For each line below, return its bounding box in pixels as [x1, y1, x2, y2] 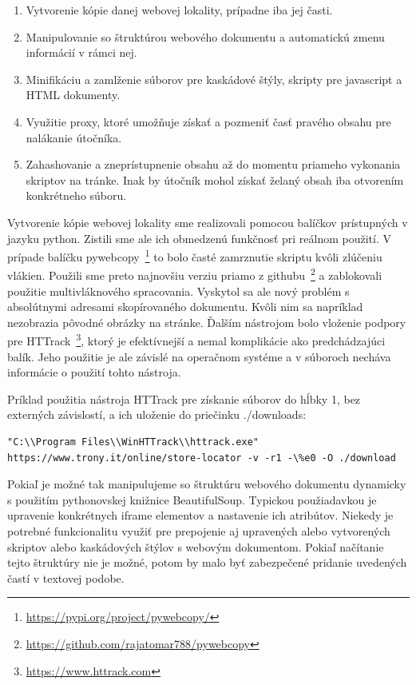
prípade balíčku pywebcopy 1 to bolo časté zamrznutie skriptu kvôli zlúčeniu [7, 246, 382, 265]
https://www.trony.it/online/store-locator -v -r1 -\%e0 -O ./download [7, 452, 396, 464]
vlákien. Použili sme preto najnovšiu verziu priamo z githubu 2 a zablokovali [7, 265, 382, 284]
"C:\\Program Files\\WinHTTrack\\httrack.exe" [7, 436, 259, 448]
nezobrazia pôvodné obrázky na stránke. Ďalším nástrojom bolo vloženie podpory [7, 313, 406, 330]
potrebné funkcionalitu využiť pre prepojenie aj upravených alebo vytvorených [7, 523, 390, 539]
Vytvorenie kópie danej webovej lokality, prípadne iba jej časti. [26, 2, 333, 18]
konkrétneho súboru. [26, 187, 127, 204]
